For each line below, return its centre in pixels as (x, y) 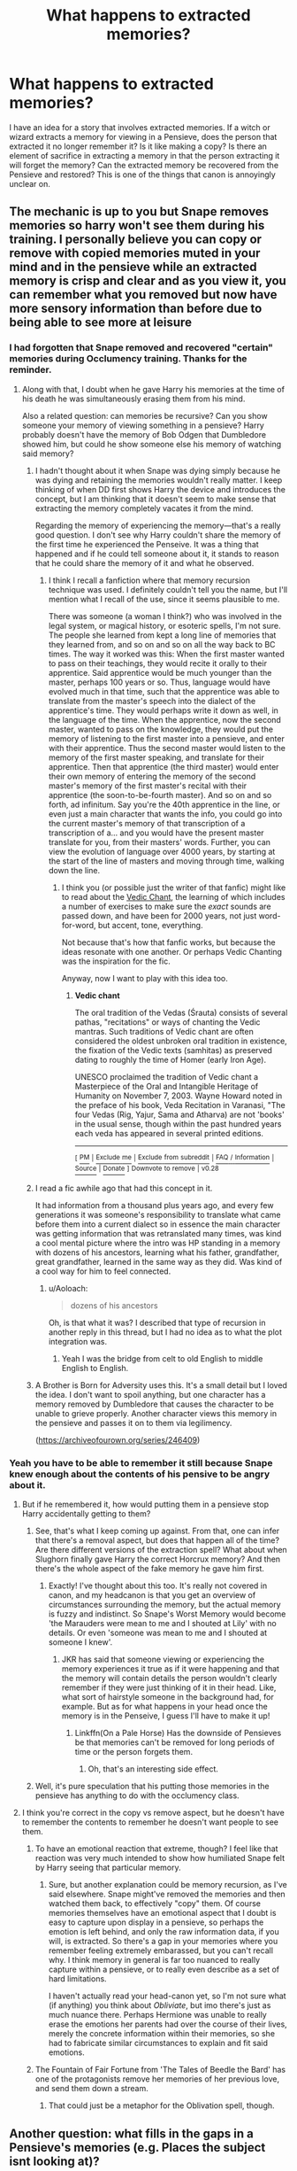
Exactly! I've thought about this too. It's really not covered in (158, 1586)
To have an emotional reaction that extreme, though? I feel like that (156, 1849)
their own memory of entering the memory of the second (152, 776)
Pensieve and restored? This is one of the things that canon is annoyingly (142, 174)
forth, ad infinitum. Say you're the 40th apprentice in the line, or (164, 804)
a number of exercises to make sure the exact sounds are (166, 906)
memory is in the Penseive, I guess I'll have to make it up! (166, 1716)
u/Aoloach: (68, 1288)
